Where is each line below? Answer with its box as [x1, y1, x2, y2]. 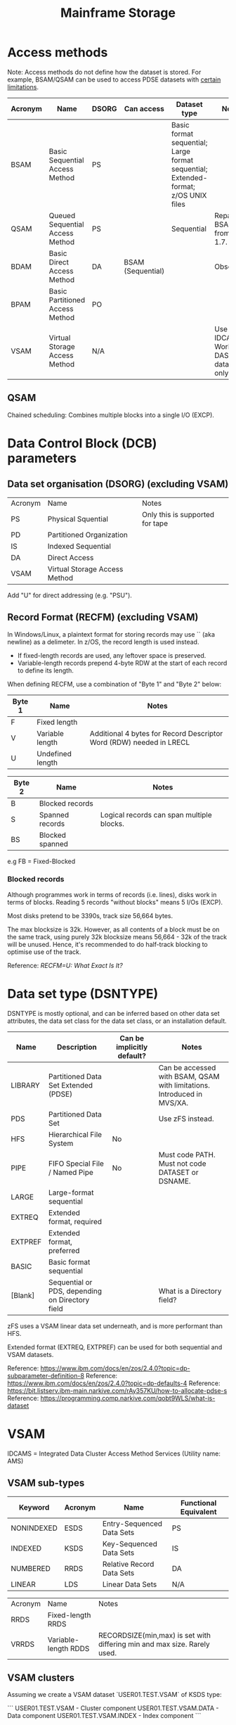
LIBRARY [11, 1080, 40, 1090]
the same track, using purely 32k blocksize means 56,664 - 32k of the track [7, 932, 227, 941]
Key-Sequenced [102, 1539, 158, 1548]
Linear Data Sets [102, 1579, 157, 1589]
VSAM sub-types [7, 1477, 85, 1489]
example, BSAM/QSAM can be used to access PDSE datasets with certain [7, 75, 221, 84]
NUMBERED [11, 1563, 51, 1573]
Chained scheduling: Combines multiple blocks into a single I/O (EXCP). [7, 410, 214, 419]
